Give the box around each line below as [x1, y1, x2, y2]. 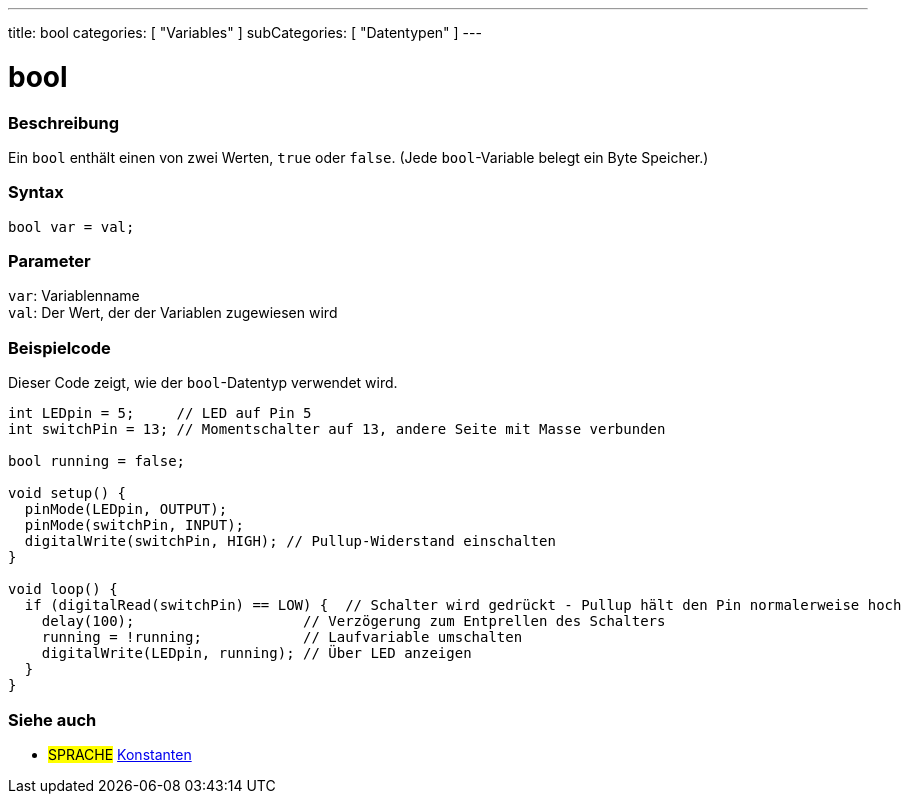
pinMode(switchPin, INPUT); [24, 517, 245, 534]
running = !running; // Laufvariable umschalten [41, 629, 523, 646]
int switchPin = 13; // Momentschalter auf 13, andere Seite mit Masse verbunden [8, 421, 666, 438]
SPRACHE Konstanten [48, 745, 192, 763]
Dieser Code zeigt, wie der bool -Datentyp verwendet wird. [8, 374, 398, 392]
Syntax [8, 182, 64, 203]
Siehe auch [8, 709, 97, 730]
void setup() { [8, 485, 127, 502]
